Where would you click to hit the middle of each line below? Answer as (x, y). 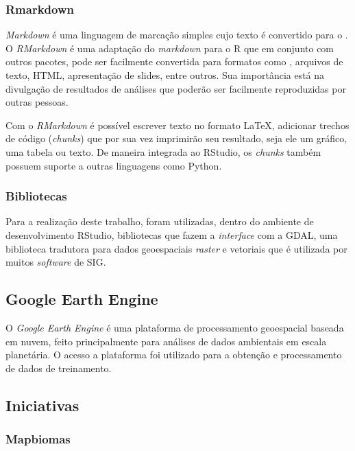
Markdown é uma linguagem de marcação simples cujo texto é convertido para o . (177, 35)
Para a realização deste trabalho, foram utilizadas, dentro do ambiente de (160, 221)
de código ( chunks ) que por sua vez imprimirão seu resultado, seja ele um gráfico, (176, 138)
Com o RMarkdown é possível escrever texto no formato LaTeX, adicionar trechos (177, 125)
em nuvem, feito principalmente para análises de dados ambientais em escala (166, 341)
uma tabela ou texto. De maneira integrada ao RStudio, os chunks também (163, 151)
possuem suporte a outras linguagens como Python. (114, 165)
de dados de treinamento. (59, 368)
